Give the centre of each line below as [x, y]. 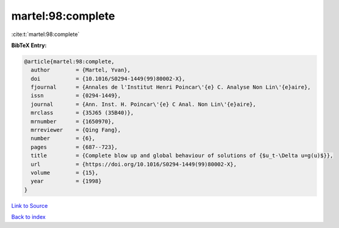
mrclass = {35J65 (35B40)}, [82, 113]
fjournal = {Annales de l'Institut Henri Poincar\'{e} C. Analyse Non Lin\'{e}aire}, [171, 87]
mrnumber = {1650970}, [73, 121]
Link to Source [30, 205]
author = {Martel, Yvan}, [81, 70]
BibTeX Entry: [29, 45]
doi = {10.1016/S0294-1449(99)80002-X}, [108, 79]
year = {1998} [66, 181]
